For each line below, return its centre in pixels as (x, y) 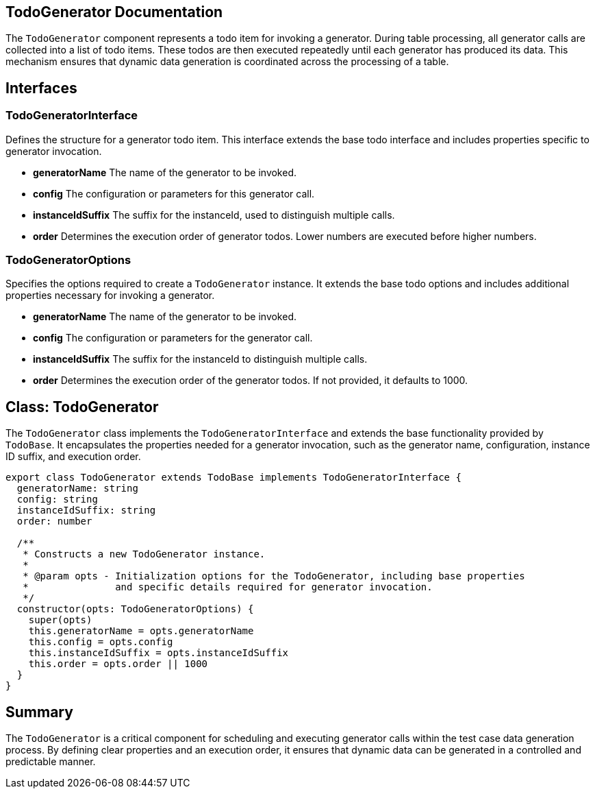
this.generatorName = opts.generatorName (141, 631)
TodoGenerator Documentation (114, 12)
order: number (54, 521)
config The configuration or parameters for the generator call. (173, 338)
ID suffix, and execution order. (73, 457)
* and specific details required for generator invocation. (228, 587)
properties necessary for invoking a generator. (110, 296)
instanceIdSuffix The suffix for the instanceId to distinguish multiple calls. (200, 359)
